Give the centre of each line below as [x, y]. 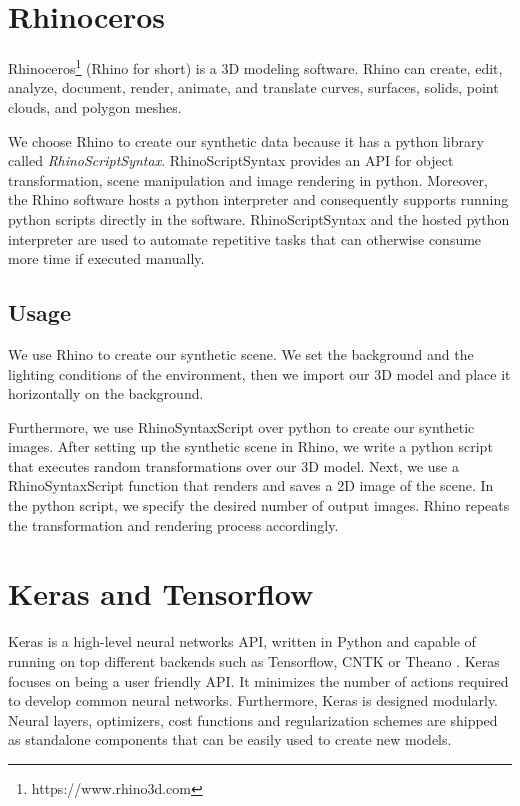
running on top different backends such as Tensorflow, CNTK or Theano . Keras [254, 660]
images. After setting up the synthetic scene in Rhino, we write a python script [250, 446]
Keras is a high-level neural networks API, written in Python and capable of [242, 641]
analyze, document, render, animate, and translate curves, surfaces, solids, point [253, 87]
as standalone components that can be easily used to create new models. [230, 739]
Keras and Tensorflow [161, 593]
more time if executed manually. [106, 258]
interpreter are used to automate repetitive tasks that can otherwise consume [245, 238]
